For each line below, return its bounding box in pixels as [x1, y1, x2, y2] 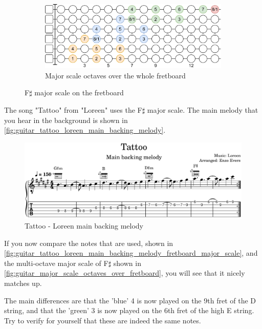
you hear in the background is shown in [4, 114, 128, 125]
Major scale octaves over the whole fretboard [45, 70, 186, 80]
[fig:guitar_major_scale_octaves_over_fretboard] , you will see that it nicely [4, 268, 245, 278]
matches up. [4, 278, 42, 289]
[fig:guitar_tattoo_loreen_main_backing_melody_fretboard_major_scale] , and [4, 248, 258, 258]
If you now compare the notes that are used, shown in [4, 237, 173, 248]
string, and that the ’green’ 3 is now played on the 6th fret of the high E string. [4, 305, 254, 316]
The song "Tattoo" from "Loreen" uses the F [4, 105, 142, 115]
